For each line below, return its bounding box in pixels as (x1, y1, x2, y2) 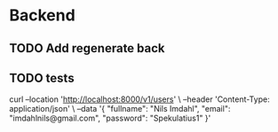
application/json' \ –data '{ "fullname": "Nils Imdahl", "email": (9, 104, 231, 114)
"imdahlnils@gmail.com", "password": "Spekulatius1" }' (9, 113, 211, 124)
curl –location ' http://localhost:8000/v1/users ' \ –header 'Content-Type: (9, 94, 270, 105)
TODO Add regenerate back (9, 41, 166, 56)
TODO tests (9, 70, 75, 85)
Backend (9, 5, 75, 26)
